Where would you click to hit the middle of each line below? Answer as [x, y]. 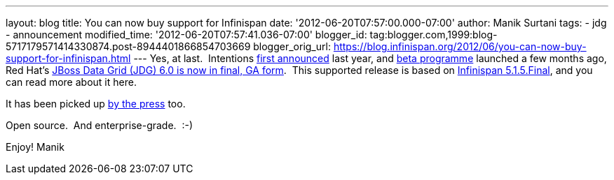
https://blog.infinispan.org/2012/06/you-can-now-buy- [460, 46]
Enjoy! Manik [35, 147]
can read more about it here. [71, 82]
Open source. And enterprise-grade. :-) [100, 125]
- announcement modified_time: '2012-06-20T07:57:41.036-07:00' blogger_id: [186, 35]
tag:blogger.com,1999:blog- [434, 35]
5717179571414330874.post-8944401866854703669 [128, 46]
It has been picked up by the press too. [96, 104]
